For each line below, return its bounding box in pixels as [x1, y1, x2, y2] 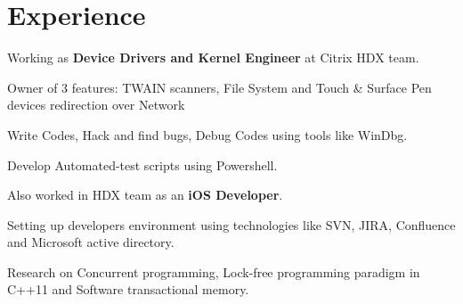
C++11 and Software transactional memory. [7, 280, 249, 299]
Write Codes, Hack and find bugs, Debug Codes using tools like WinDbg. [7, 125, 408, 144]
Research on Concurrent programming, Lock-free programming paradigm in [7, 262, 420, 281]
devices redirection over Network [7, 95, 185, 114]
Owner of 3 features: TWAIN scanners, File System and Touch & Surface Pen [7, 78, 432, 96]
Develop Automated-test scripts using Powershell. [7, 155, 278, 174]
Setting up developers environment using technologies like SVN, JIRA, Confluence [7, 215, 456, 234]
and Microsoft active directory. [7, 233, 175, 251]
